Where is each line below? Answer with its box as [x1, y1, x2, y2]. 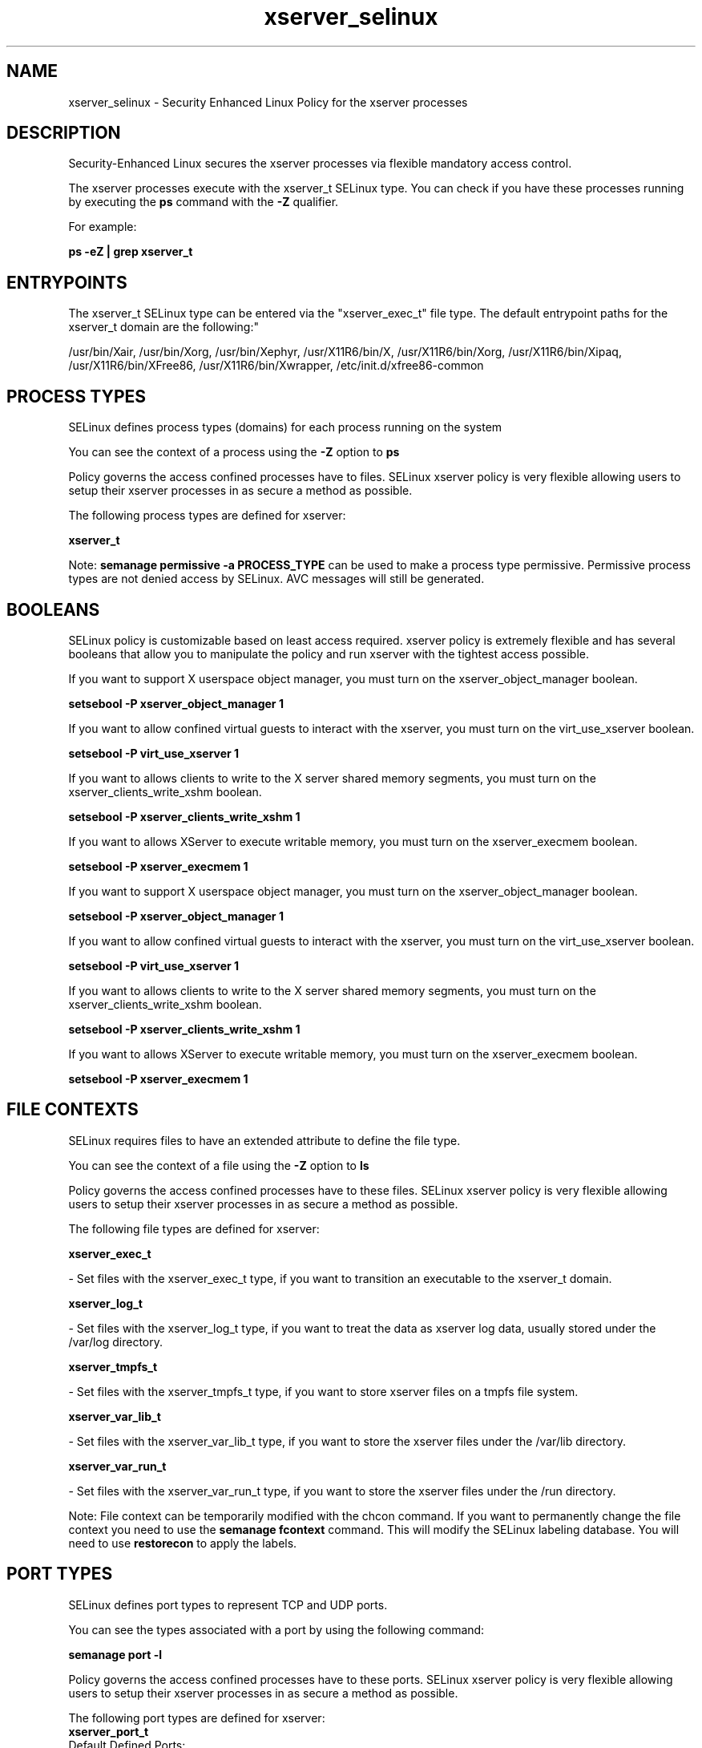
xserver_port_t [68, 1724, 149, 1738]
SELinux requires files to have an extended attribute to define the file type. [68, 1133, 461, 1147]
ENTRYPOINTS [6, 272, 127, 293]
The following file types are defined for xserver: [68, 1221, 320, 1236]
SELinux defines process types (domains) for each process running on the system [68, 420, 502, 435]
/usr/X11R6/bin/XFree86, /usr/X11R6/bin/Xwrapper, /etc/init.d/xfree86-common [68, 358, 484, 373]
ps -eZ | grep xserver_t [68, 245, 193, 259]
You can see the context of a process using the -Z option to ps [68, 445, 400, 459]
